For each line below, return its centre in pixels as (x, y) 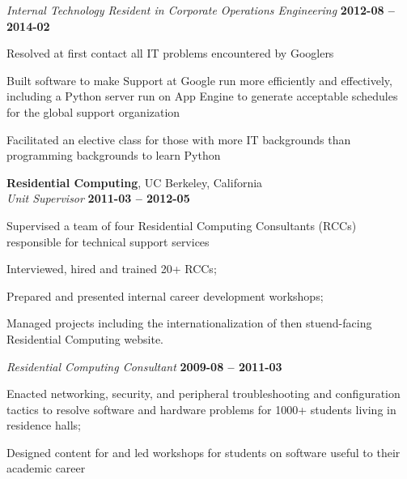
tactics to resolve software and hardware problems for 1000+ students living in (201, 409)
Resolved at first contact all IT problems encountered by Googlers (170, 53)
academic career (46, 468)
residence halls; (44, 425)
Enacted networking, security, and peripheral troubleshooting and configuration (203, 393)
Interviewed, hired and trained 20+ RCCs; (112, 269)
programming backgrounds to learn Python (114, 155)
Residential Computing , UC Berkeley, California (135, 182)
